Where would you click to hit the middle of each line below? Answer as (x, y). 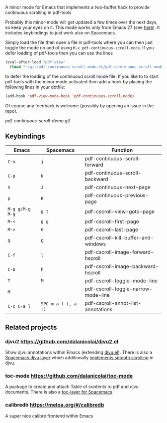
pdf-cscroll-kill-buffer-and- (119, 238)
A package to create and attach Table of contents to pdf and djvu (72, 387)
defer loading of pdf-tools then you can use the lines (59, 53)
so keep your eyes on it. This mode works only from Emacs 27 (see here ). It (83, 27)
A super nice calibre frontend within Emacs (49, 416)
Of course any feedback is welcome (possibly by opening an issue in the (80, 106)
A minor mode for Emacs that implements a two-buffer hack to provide (78, 7)
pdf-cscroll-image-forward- (119, 252)
